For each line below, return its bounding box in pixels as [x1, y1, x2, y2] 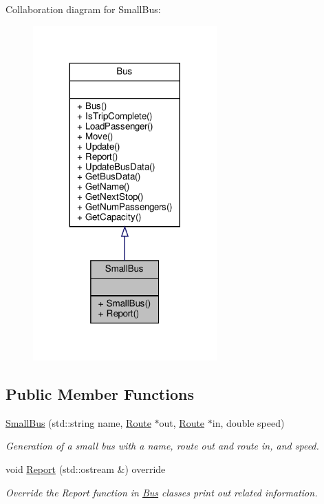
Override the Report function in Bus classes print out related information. [6, 485, 318, 499]
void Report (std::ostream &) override [6, 461, 166, 476]
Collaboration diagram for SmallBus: [6, 2, 161, 16]
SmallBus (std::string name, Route [6, 415, 151, 430]
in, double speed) [212, 415, 285, 430]
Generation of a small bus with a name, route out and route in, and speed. [6, 439, 319, 453]
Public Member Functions [6, 383, 194, 404]
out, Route [159, 415, 205, 430]
